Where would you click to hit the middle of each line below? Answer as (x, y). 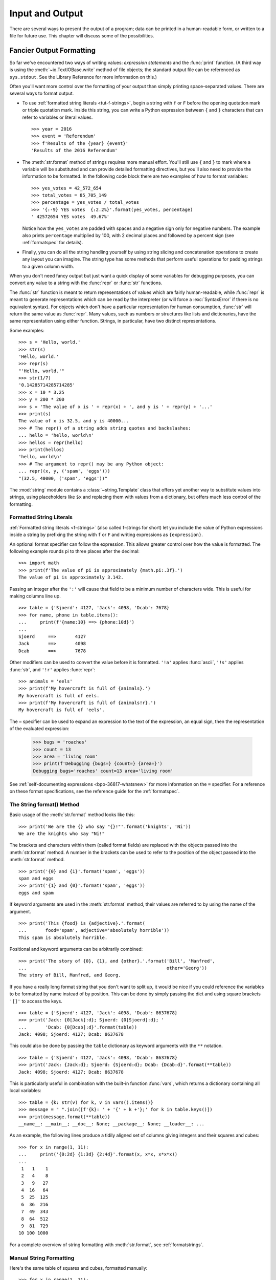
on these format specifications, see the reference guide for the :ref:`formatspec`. (95, 792)
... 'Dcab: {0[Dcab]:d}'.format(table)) (78, 1027)
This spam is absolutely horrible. (63, 937)
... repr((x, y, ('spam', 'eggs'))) (64, 471)
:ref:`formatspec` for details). (53, 243)
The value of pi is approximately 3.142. (71, 578)
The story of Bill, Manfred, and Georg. (70, 975)
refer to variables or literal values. (57, 117)
